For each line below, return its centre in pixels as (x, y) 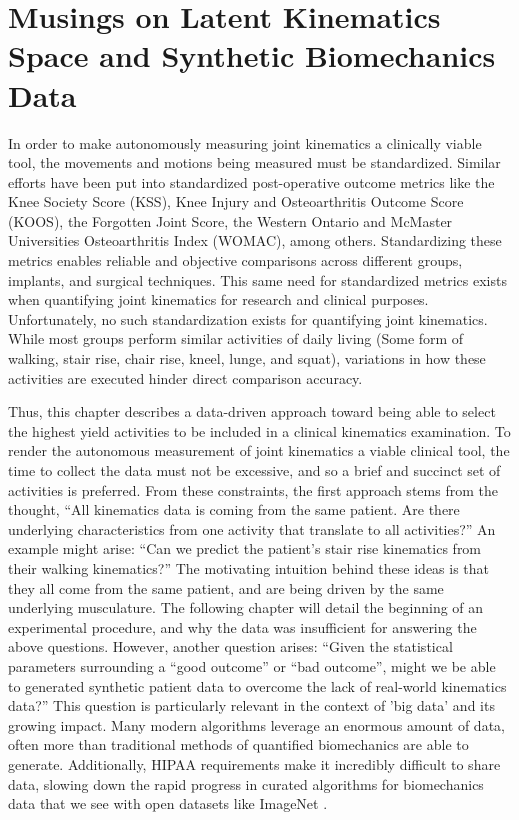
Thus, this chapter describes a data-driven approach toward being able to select (252, 411)
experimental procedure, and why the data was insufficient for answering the (242, 626)
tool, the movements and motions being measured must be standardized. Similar (254, 162)
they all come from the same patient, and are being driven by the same (226, 587)
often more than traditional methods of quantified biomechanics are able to (238, 744)
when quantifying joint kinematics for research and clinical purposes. (218, 299)
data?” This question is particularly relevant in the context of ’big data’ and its (251, 705)
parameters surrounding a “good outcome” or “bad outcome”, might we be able (252, 665)
